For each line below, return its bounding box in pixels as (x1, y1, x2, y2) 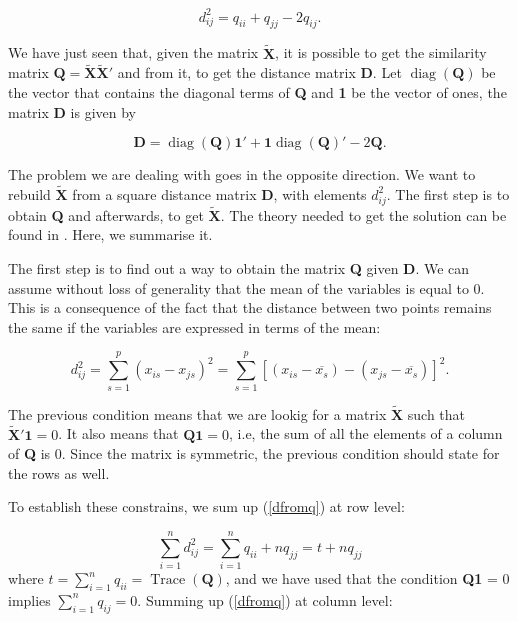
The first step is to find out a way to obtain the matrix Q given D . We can (8, 258, 470, 279)
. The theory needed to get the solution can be (220, 204, 507, 225)
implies (8, 589, 51, 610)
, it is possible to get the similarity (275, 42, 487, 63)
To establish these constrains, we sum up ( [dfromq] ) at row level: (8, 496, 405, 517)
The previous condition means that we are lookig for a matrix (8, 403, 387, 424)
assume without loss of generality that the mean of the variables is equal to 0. (8, 277, 485, 298)
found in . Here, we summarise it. (8, 224, 213, 245)
